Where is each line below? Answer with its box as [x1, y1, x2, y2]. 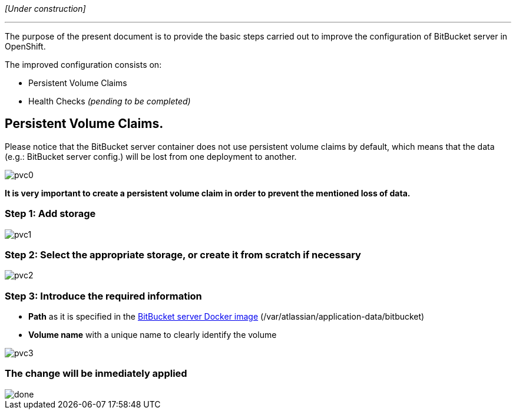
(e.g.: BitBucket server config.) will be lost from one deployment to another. [5, 151, 297, 162]
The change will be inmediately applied [5, 367, 187, 380]
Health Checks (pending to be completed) [28, 96, 191, 106]
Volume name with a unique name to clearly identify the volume [28, 330, 277, 340]
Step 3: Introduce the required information [5, 290, 202, 302]
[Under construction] [5, 4, 86, 14]
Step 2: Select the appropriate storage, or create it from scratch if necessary [5, 248, 361, 261]
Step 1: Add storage [5, 208, 96, 220]
